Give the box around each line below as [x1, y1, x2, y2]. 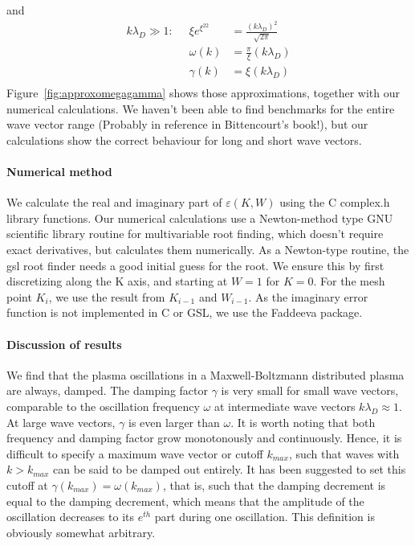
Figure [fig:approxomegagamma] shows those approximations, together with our [6, 84, 400, 101]
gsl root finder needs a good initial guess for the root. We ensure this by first [6, 257, 384, 273]
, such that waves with [288, 445, 400, 462]
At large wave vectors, [6, 413, 116, 430]
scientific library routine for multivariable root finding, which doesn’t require [6, 225, 384, 242]
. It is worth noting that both [230, 413, 376, 430]
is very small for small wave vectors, [221, 382, 399, 399]
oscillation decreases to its [6, 508, 134, 525]
